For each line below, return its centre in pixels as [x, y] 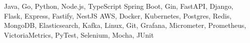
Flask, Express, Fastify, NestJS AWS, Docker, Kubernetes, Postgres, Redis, [118, 15]
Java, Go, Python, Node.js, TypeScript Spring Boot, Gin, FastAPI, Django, [119, 6]
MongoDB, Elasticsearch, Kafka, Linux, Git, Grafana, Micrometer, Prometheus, [125, 25]
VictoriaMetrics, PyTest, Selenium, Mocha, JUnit [79, 34]
